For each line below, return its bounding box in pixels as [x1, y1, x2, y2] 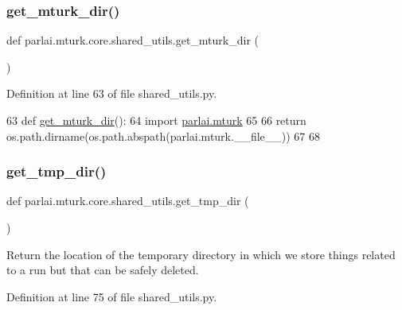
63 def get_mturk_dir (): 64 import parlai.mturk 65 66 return [6, 112, 306, 128]
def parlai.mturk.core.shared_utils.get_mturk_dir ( [6, 32, 260, 48]
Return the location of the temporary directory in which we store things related [6, 246, 396, 262]
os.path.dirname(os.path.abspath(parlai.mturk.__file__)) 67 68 [6, 127, 320, 144]
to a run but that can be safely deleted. [6, 262, 199, 278]
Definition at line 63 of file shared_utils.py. [6, 85, 217, 102]
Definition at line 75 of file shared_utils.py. [6, 288, 217, 304]
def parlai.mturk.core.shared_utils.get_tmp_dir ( [6, 192, 249, 209]
